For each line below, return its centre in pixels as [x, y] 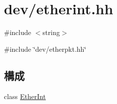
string [51, 32]
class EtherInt [25, 96]
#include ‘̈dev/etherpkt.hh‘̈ [45, 49]
